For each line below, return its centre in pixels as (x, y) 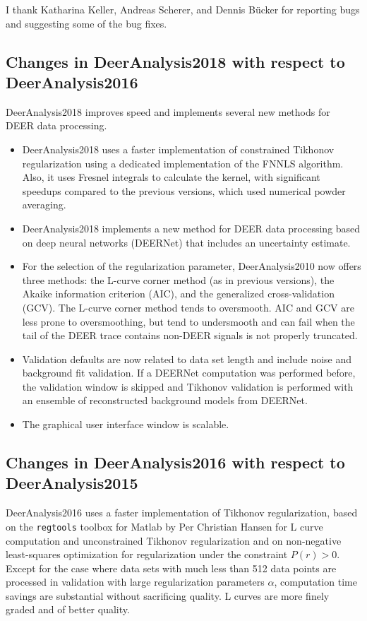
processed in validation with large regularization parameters (135, 582)
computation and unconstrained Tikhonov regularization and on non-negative (174, 540)
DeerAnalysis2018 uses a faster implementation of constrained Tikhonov (178, 149)
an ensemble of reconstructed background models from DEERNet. (165, 400)
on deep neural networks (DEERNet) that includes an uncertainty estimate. (186, 242)
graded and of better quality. (68, 609)
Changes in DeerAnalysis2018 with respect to (175, 61)
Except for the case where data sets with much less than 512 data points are (171, 568)
